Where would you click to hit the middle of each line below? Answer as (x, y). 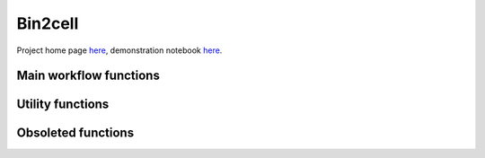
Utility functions (63, 105)
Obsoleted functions (75, 133)
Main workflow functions (88, 76)
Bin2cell (48, 23)
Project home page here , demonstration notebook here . (119, 50)
